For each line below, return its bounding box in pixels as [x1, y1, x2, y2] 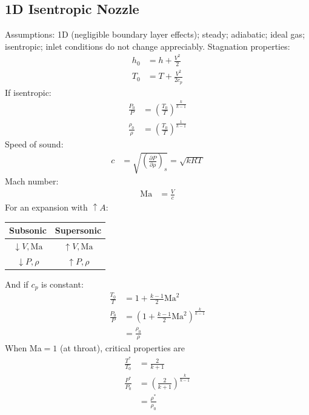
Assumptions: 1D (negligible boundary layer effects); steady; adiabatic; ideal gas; [5, 28, 305, 41]
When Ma [5, 342, 42, 354]
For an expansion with [5, 201, 88, 214]
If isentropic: [5, 86, 51, 98]
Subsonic [9, 224, 47, 237]
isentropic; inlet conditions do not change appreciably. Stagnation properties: [5, 39, 290, 52]
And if [5, 277, 28, 290]
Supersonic [55, 224, 102, 237]
